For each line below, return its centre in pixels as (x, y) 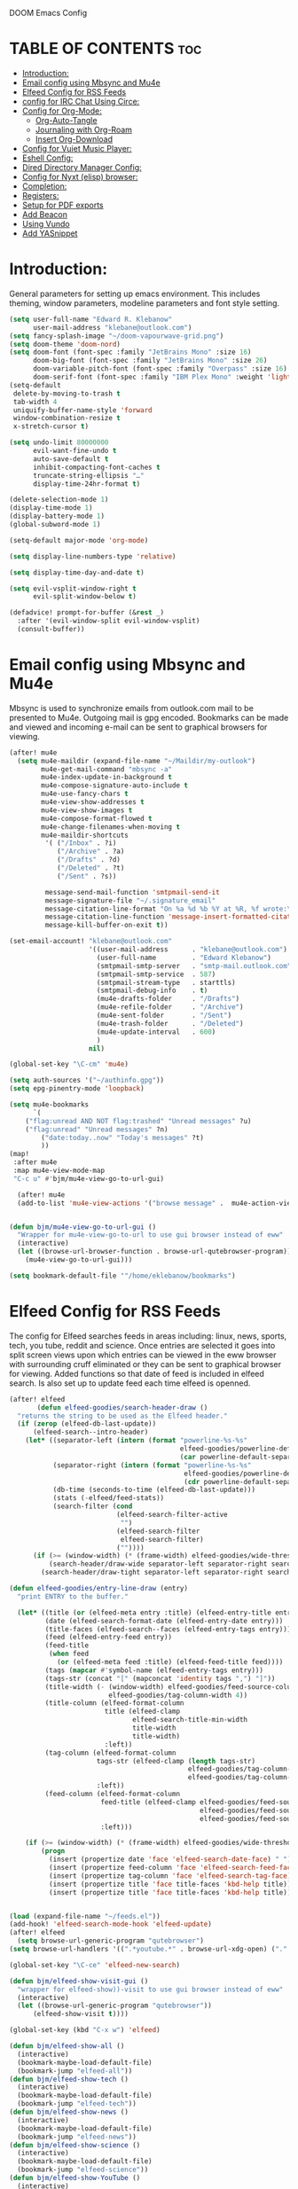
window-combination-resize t (67, 418)
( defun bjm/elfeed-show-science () (75, 2145)
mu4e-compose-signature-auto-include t (115, 786)
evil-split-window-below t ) (85, 597)
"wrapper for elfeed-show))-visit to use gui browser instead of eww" (150, 1990)
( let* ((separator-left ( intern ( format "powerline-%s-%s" (137, 1441)
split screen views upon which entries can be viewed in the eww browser (143, 1355)
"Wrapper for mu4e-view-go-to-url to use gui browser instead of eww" (150, 1235)
